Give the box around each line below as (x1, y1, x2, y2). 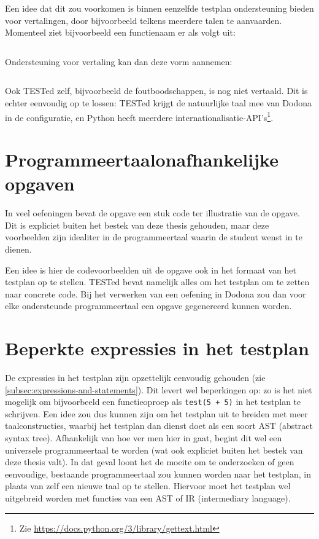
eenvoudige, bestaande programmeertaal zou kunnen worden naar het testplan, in (5, 467, 311, 480)
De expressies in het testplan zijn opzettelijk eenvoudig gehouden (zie (5, 371, 266, 384)
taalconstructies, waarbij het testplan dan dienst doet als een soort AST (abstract (5, 419, 313, 432)
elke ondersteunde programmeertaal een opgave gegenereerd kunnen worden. (5, 299, 292, 312)
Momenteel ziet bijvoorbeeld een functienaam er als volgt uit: (5, 26, 236, 39)
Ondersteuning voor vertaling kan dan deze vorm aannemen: (5, 55, 233, 68)
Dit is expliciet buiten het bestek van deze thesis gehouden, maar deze (5, 218, 269, 231)
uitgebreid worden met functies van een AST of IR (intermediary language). (5, 492, 291, 504)
